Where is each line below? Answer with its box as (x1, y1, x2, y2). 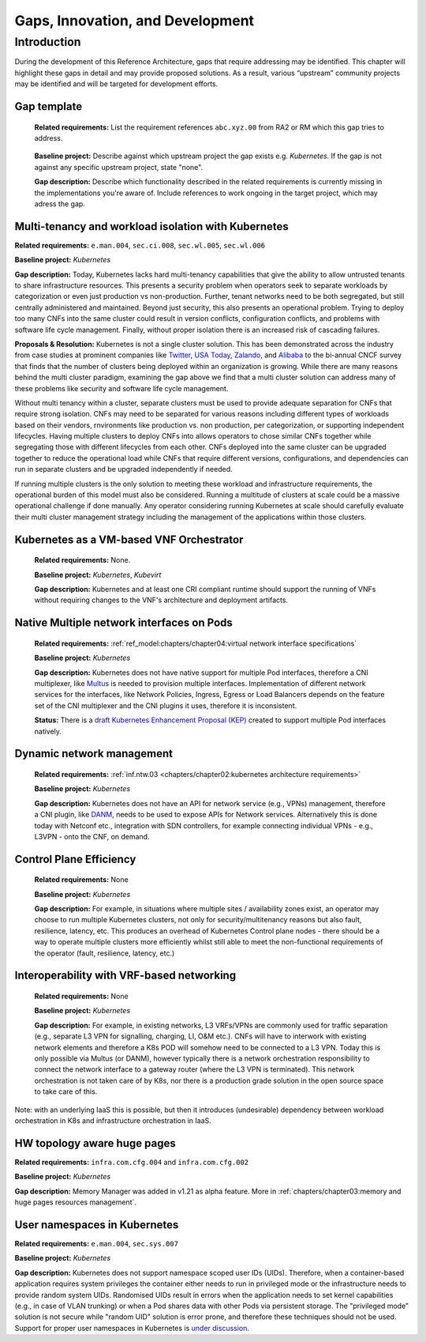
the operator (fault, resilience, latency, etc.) (34, 948, 175, 958)
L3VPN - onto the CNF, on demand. (34, 831, 150, 841)
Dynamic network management (14, 747, 174, 760)
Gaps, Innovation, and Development (14, 12, 255, 29)
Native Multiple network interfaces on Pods (14, 616, 233, 630)
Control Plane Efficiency (14, 852, 136, 865)
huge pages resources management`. (14, 1197, 137, 1207)
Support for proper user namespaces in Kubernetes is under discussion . (14, 1323, 250, 1333)
